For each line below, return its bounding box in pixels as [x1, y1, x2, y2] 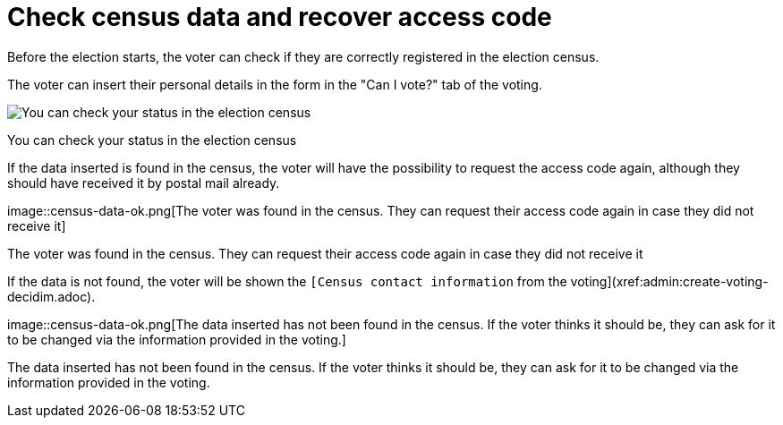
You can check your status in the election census [7, 132, 297, 148]
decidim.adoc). [7, 288, 96, 304]
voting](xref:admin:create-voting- [570, 273, 769, 289]
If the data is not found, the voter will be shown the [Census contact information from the [7, 273, 567, 289]
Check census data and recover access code [7, 2, 552, 32]
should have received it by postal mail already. [7, 174, 280, 191]
